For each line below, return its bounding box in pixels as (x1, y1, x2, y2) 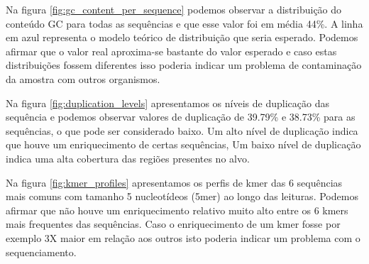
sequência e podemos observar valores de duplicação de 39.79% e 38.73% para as (6, 109, 356, 124)
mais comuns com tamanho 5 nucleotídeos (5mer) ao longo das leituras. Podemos (6, 189, 358, 204)
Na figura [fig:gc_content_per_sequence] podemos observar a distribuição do (6, 2, 342, 16)
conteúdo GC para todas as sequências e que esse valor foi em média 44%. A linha (6, 16, 363, 31)
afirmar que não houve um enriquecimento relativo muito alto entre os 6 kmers (6, 202, 348, 217)
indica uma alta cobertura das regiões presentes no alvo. (6, 150, 250, 165)
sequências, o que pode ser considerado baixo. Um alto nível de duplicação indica (6, 123, 358, 138)
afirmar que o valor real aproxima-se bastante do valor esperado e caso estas (6, 43, 337, 58)
